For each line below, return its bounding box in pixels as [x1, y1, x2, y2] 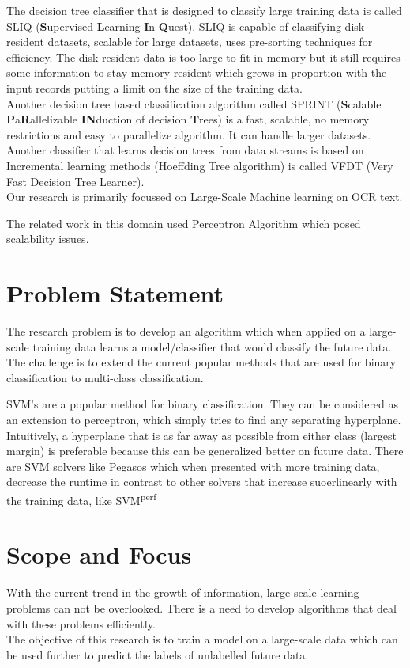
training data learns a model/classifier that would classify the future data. [32, 338, 392, 355]
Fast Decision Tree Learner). [6, 173, 145, 189]
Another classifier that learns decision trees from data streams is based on [6, 142, 364, 158]
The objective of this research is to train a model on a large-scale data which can [6, 631, 398, 647]
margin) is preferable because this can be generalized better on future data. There [6, 442, 404, 459]
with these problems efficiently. [6, 615, 156, 632]
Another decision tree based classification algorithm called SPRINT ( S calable [6, 95, 382, 112]
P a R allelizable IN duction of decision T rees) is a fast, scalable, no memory [6, 111, 370, 127]
